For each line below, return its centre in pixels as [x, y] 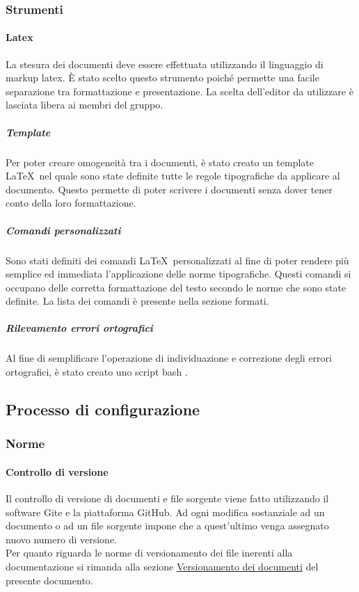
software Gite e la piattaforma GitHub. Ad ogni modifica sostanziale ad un [165, 512]
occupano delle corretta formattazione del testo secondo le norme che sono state [176, 287]
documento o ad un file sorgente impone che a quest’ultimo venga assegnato [167, 526]
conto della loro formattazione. [71, 203]
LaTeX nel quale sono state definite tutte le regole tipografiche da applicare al [173, 176]
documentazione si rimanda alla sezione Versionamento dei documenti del [162, 567]
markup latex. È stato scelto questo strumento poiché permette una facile [162, 78]
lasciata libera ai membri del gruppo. [85, 105]
